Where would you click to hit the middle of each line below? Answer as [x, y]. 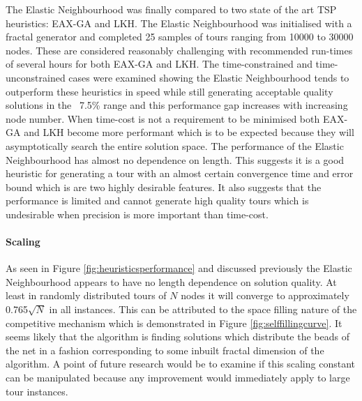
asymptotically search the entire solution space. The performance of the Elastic [175, 145]
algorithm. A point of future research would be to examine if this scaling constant [180, 364]
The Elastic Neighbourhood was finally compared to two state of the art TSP [171, 9]
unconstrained [36, 77]
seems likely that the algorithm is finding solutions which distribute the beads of [178, 336]
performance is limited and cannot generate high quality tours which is [157, 200]
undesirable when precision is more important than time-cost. [137, 214]
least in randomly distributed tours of [86, 295]
